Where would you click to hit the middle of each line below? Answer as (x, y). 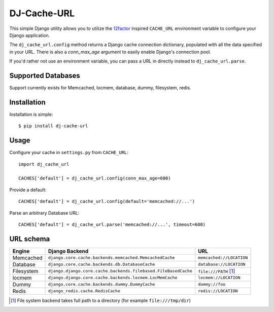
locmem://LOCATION (219, 278)
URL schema (30, 239)
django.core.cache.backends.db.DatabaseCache (102, 265)
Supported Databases (45, 75)
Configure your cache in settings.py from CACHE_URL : (69, 153)
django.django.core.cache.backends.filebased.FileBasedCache (120, 271)
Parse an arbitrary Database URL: (44, 213)
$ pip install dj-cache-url (53, 126)
